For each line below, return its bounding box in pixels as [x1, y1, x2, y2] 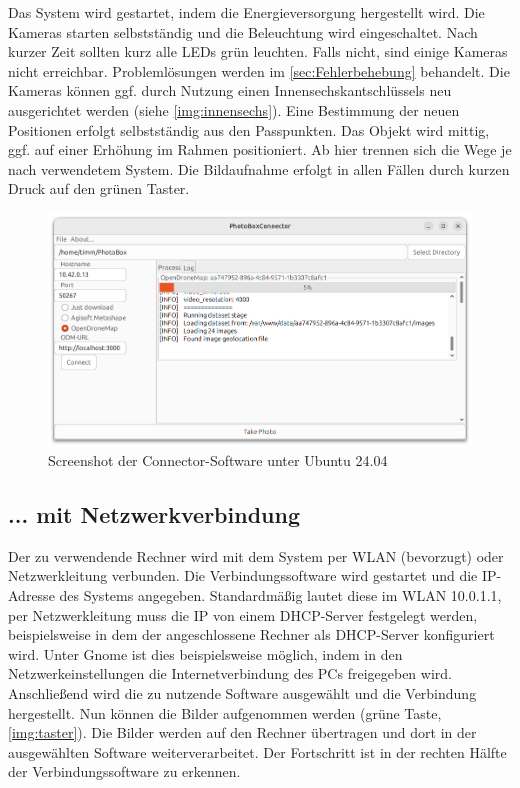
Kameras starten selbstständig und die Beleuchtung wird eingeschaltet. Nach [8, 21, 478, 42]
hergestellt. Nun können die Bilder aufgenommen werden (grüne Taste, [8, 702, 442, 723]
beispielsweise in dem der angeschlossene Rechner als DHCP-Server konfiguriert [8, 624, 495, 645]
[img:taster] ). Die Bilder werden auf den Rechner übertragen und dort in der [8, 722, 477, 743]
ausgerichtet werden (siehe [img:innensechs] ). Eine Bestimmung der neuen [8, 99, 460, 120]
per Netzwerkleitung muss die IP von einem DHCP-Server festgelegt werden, [8, 604, 478, 625]
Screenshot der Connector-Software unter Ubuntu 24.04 [48, 450, 388, 471]
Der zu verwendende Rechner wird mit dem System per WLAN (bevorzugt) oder [8, 545, 504, 566]
